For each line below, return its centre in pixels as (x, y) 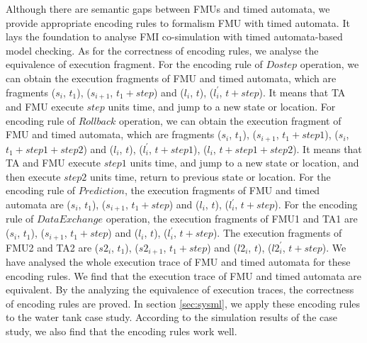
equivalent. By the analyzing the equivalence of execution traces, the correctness (180, 289)
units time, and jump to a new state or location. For (222, 107)
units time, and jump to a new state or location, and (244, 163)
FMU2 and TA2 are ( (52, 247)
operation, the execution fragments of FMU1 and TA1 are (232, 219)
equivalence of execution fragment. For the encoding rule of (134, 64)
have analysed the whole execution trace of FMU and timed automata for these (178, 261)
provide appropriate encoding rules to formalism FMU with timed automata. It (178, 22)
